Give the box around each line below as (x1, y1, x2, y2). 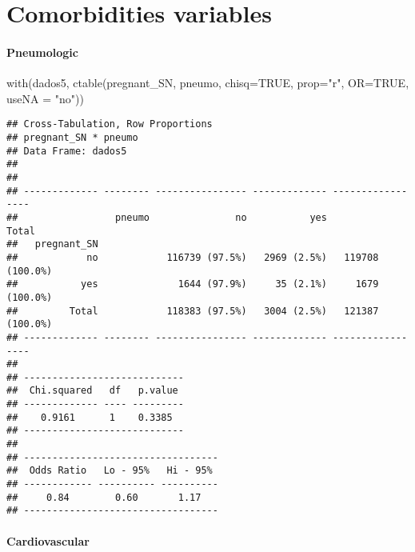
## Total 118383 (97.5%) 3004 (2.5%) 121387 (6, 305, 379, 317)
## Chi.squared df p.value (6, 385, 178, 397)
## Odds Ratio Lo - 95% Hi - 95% (6, 465, 213, 477)
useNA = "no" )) (6, 90, 84, 106)
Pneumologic (6, 43, 78, 60)
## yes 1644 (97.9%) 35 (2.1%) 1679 (6, 278, 379, 290)
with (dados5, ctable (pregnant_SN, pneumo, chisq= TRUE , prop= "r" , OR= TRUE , (6, 74, 409, 91)
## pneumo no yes (6, 211, 327, 223)
